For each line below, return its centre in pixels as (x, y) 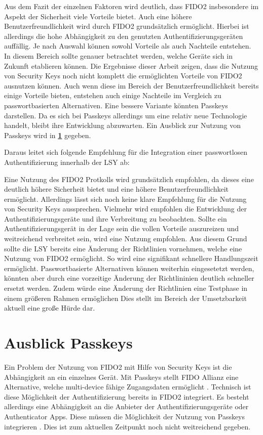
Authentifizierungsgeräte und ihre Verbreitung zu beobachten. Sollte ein (116, 218)
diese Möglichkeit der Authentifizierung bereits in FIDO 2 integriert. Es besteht (127, 396)
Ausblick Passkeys (68, 342)
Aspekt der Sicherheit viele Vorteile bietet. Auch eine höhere (98, 16)
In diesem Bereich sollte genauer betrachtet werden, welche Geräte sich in (118, 55)
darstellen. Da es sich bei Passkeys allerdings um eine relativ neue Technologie (126, 115)
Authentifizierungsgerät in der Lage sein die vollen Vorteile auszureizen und (122, 228)
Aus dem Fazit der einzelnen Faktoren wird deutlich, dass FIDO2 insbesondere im (131, 6)
